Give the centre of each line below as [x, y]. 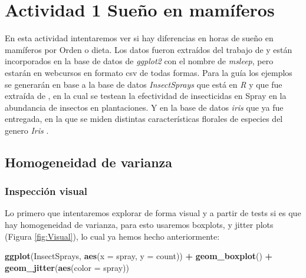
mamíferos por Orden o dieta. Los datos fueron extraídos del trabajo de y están [149, 49]
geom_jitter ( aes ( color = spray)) [67, 267]
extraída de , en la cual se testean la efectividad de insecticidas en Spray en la [146, 96]
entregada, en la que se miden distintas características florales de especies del [144, 119]
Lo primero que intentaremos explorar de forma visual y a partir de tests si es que [153, 213]
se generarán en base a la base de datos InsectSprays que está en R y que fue [144, 84]
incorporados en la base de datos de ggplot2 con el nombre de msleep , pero [139, 61]
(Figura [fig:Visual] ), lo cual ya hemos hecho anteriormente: [112, 236]
